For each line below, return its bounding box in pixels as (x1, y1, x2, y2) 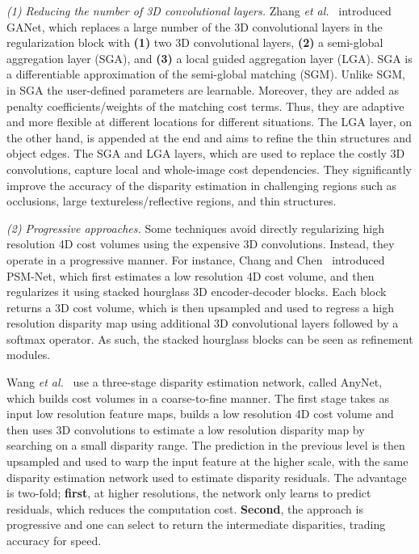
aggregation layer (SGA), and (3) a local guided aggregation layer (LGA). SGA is (6, 49, 413, 66)
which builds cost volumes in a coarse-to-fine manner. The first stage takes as (6, 389, 389, 406)
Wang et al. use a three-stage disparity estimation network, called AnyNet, (6, 374, 383, 391)
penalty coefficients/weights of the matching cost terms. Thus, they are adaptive (6, 97, 404, 114)
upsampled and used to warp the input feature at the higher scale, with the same (6, 453, 409, 470)
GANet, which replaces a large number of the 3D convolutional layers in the (6, 18, 383, 35)
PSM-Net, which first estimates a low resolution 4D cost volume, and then (6, 267, 375, 284)
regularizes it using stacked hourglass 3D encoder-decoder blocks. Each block (6, 283, 387, 300)
